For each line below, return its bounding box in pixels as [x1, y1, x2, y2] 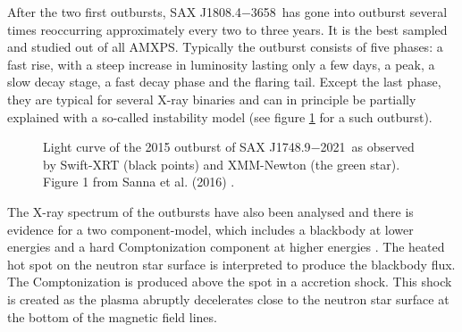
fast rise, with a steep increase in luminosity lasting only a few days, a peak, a [7, 54, 435, 73]
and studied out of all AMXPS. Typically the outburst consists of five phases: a [7, 37, 443, 56]
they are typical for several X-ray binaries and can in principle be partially [7, 89, 416, 108]
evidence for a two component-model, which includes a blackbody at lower [7, 220, 414, 238]
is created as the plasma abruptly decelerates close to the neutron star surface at [7, 289, 449, 308]
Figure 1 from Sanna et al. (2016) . [43, 172, 235, 191]
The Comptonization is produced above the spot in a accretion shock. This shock [7, 272, 452, 291]
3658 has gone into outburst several [250, 3, 448, 21]
